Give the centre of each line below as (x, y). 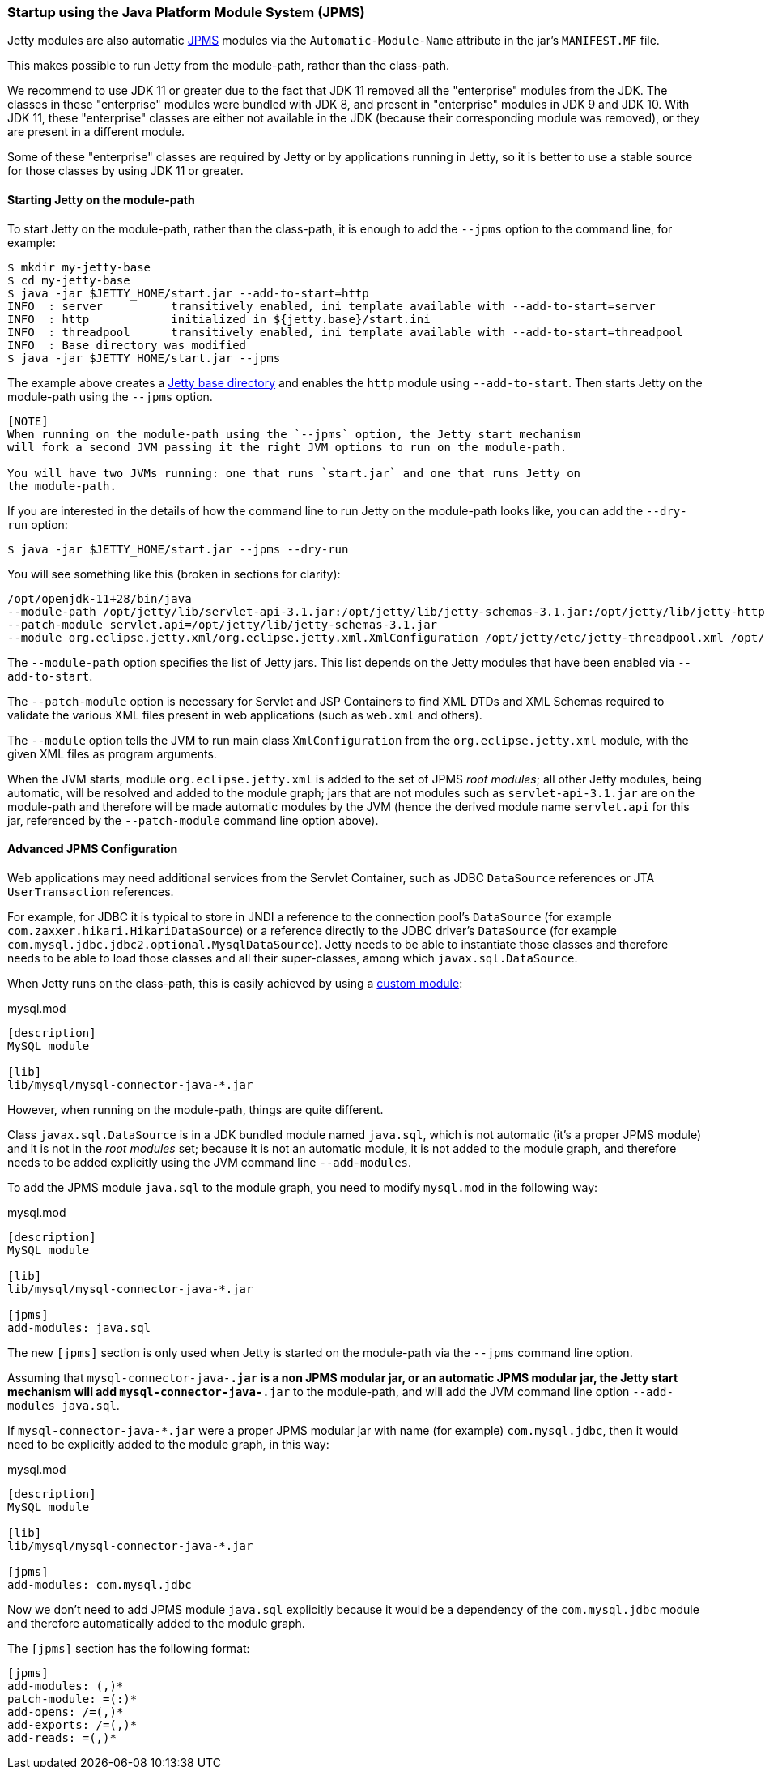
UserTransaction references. (91, 891)
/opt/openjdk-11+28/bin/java (100, 598)
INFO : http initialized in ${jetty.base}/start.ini (219, 319)
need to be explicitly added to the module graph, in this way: (168, 1444)
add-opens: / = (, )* (66, 1712)
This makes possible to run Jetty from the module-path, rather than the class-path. (228, 66)
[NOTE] (28, 421)
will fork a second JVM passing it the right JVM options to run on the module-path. (287, 447)
